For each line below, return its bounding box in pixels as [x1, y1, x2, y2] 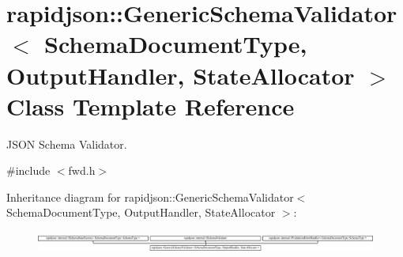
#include [6, 162, 51, 179]
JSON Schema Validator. [6, 135, 127, 152]
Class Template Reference [6, 89, 295, 122]
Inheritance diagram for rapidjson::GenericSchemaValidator [6, 188, 294, 205]
